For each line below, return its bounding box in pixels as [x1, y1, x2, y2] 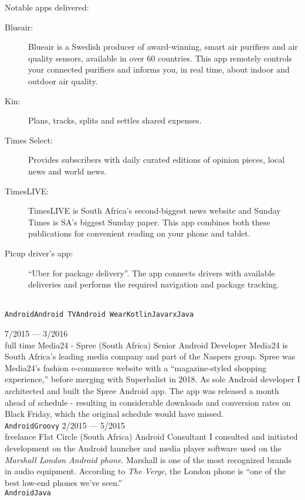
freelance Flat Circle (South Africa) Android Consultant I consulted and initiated [5, 430, 298, 443]
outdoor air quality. [28, 74, 98, 87]
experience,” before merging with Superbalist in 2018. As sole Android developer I [5, 373, 300, 385]
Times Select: [5, 133, 53, 146]
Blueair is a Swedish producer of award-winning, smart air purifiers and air [28, 40, 298, 53]
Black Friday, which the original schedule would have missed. [5, 407, 224, 420]
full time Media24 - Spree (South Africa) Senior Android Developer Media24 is [5, 338, 288, 351]
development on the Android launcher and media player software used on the [5, 441, 282, 454]
